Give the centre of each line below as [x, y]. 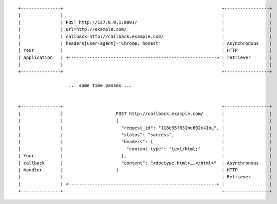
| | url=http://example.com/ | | [145, 29]
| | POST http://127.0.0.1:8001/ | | [145, 22]
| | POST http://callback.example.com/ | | [145, 114]
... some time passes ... [100, 86]
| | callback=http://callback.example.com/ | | [145, 36]
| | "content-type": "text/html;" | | [145, 149]
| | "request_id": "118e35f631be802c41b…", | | [145, 128]
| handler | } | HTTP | [145, 170]
